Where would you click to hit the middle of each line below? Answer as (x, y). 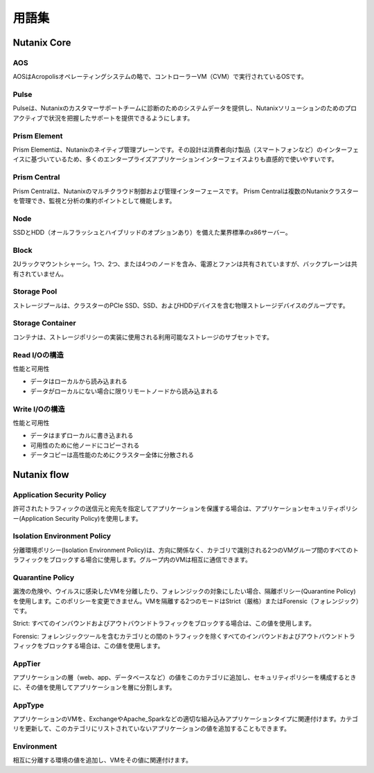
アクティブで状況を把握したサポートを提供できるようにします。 (103, 118)
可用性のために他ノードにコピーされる (85, 445)
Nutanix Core (42, 43)
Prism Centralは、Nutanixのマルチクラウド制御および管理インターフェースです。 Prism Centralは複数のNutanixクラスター (186, 191)
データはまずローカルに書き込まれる (82, 436)
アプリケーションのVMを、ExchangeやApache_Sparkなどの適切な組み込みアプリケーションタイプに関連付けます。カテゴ (186, 719)
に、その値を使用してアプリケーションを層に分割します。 (94, 687)
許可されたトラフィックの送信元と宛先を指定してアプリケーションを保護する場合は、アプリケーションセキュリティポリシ (185, 508)
